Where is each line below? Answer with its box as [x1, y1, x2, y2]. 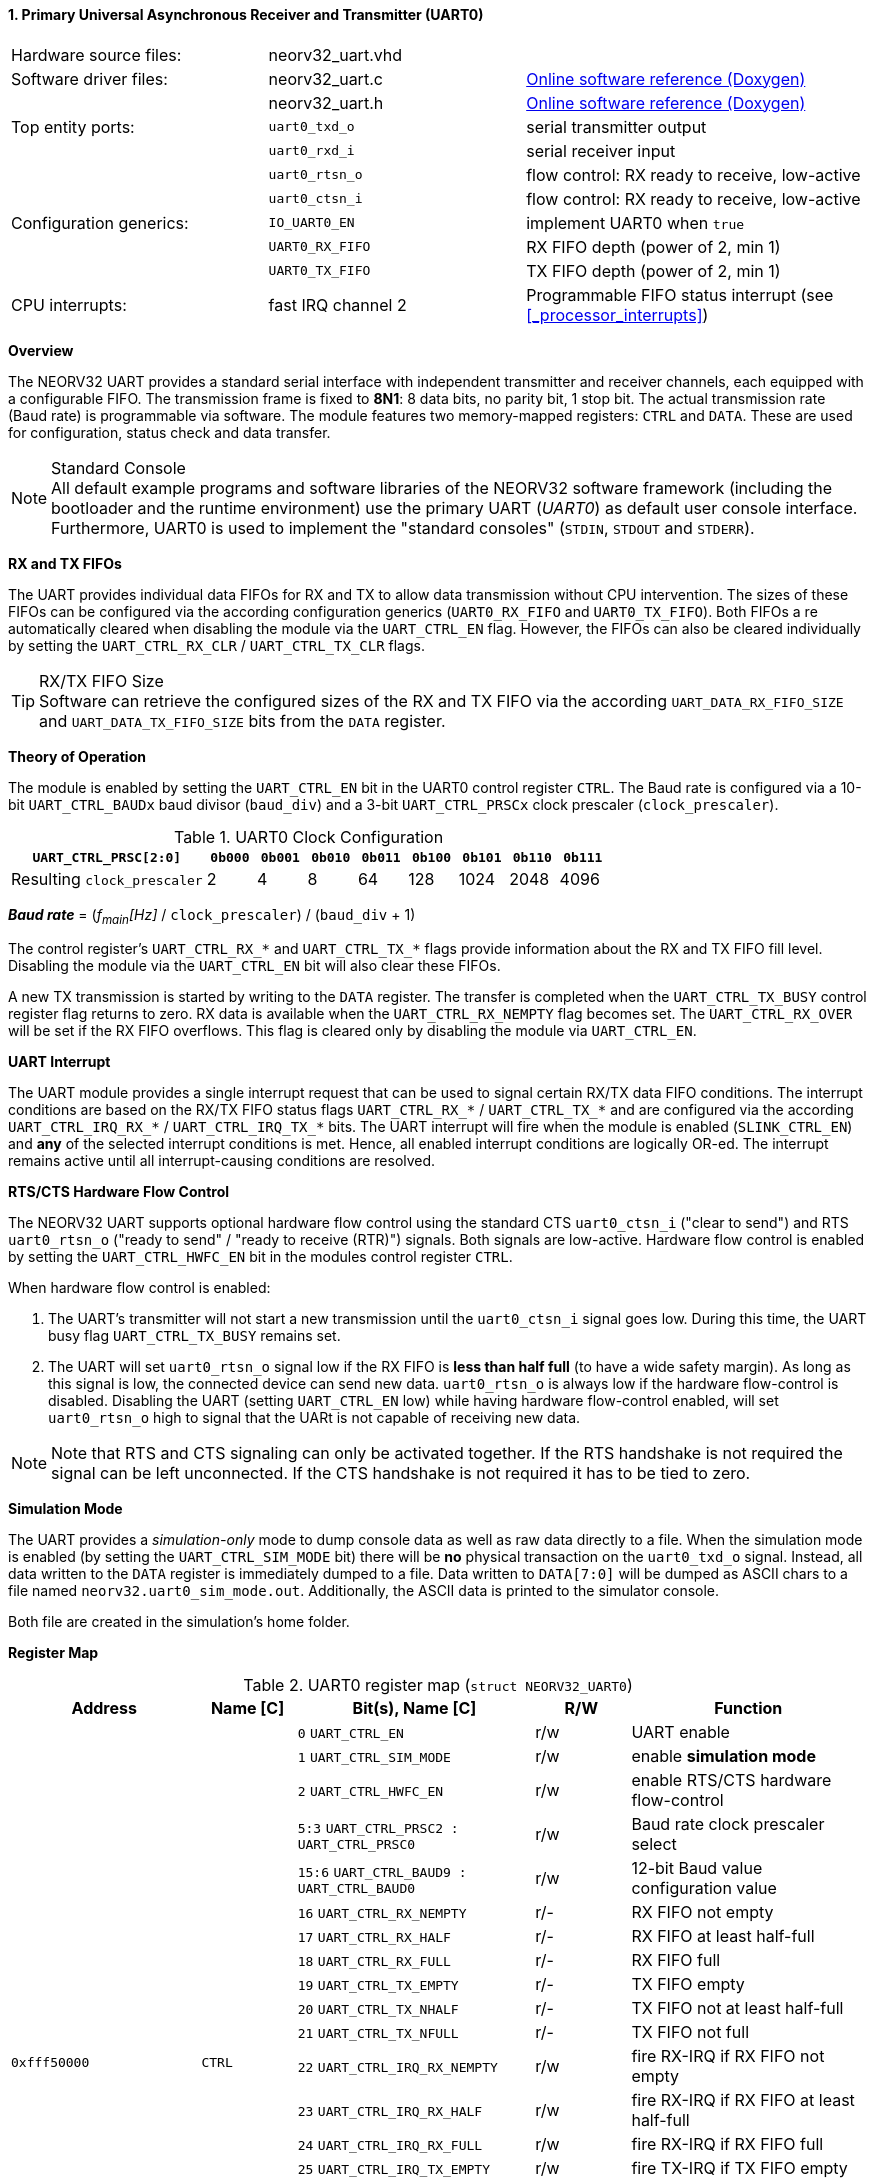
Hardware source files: [11, 44, 182, 65]
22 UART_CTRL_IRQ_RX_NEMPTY [297, 2060, 498, 2076]
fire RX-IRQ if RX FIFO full [631, 2134, 824, 2155]
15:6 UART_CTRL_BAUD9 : [297, 1864, 467, 1880]
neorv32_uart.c [268, 68, 383, 89]
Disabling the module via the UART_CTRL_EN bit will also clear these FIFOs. [8, 957, 501, 975]
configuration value [631, 1878, 777, 1899]
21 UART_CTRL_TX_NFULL [297, 2026, 459, 2042]
